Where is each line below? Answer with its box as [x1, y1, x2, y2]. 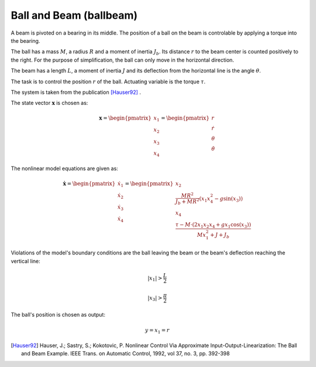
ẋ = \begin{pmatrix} [63, 181, 116, 187]
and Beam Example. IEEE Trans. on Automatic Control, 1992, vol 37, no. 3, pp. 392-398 [21, 350, 230, 357]
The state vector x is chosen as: [11, 100, 88, 107]
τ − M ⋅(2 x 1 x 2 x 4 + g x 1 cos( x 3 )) [175, 222, 252, 229]
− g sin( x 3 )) [214, 195, 243, 203]
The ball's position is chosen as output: [11, 311, 105, 318]
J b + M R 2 [175, 197, 200, 206]
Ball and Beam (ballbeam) [11, 9, 138, 22]
